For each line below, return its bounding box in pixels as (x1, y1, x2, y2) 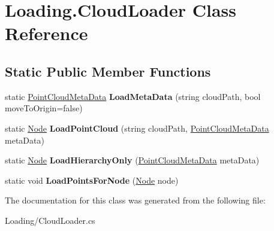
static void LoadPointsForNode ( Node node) (5, 174, 179, 186)
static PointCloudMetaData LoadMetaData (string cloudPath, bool (5, 90, 261, 102)
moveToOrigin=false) (5, 102, 83, 114)
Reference (5, 21, 88, 45)
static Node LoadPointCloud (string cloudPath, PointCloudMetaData (5, 121, 269, 134)
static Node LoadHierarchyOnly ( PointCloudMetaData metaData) (5, 154, 260, 166)
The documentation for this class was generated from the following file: (5, 194, 266, 206)
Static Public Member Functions (5, 62, 211, 80)
